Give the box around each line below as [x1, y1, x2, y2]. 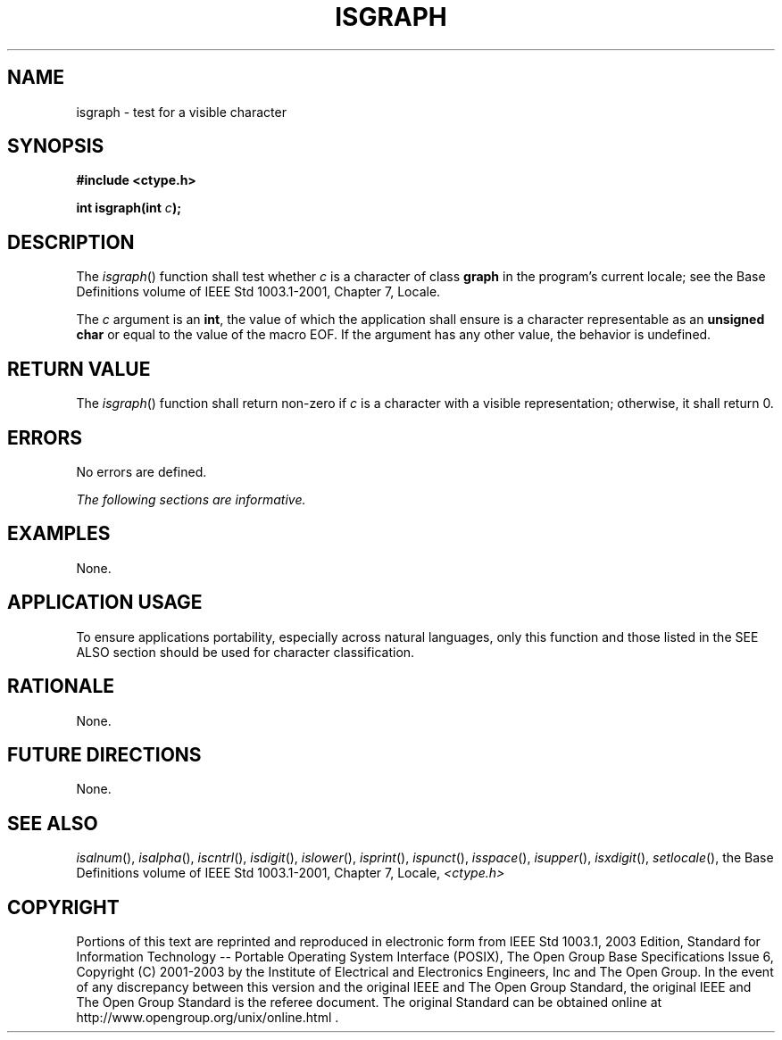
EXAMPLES [7, 522, 111, 545]
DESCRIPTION [7, 230, 135, 254]
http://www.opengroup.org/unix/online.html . [76, 1010, 339, 1026]
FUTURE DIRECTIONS [7, 743, 202, 766]
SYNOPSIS [7, 135, 104, 158]
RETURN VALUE [7, 357, 151, 380]
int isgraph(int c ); [76, 200, 181, 216]
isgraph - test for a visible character [76, 104, 287, 120]
